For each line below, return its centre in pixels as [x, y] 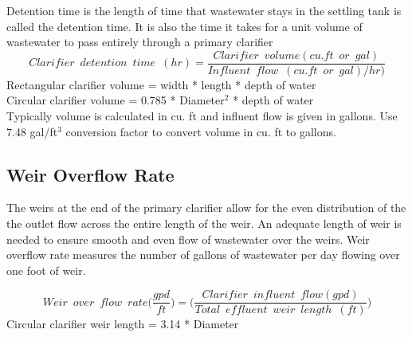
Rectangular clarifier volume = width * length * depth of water [161, 84]
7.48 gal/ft [32, 131]
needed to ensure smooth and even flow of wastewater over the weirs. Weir [188, 239]
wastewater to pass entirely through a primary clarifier [140, 42]
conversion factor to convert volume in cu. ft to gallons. [201, 131]
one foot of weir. [46, 270]
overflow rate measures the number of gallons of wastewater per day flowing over [203, 255]
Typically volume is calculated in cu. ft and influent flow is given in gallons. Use [202, 116]
